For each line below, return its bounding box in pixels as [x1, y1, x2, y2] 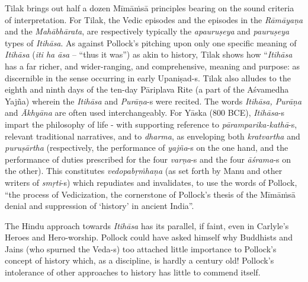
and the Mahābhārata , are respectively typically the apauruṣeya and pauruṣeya [5, 25, 290, 37]
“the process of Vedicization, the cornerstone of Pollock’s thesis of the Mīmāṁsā [5, 188, 296, 200]
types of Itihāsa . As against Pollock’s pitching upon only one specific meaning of [5, 36, 297, 49]
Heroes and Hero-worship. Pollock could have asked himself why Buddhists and [5, 231, 293, 243]
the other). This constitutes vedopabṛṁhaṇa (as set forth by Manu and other [5, 164, 283, 177]
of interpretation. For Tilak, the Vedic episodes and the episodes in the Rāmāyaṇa [5, 13, 303, 26]
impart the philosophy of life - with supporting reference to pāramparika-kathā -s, [5, 118, 297, 130]
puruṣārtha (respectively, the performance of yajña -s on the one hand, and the [5, 141, 288, 154]
